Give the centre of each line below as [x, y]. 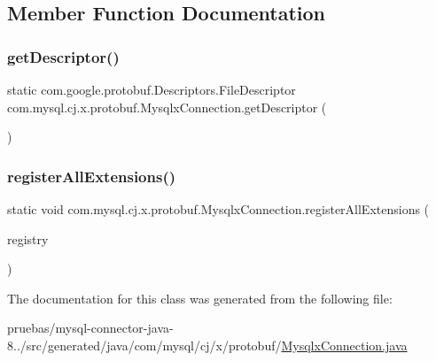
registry [28, 238]
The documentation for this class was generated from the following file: [200, 298]
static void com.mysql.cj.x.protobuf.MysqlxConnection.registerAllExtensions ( [218, 209]
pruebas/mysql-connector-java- [90, 328]
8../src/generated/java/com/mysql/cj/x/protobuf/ [144, 345]
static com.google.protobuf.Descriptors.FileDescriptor [152, 89]
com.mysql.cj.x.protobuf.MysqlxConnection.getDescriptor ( [167, 107]
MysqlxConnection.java [344, 345]
